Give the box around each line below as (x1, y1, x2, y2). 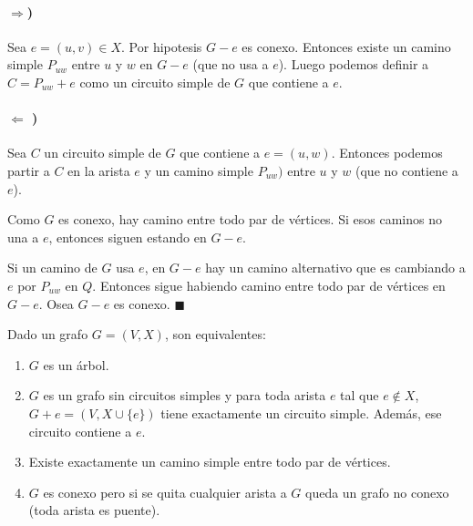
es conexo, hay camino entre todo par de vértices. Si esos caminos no (58, 210, 442, 229)
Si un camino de (7, 258, 98, 277)
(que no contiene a (355, 160, 458, 180)
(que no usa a (192, 55, 269, 74)
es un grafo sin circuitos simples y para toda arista (43, 386, 326, 405)
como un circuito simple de (79, 72, 231, 91)
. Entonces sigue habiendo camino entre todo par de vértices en (92, 275, 446, 294)
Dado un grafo (7, 325, 88, 344)
